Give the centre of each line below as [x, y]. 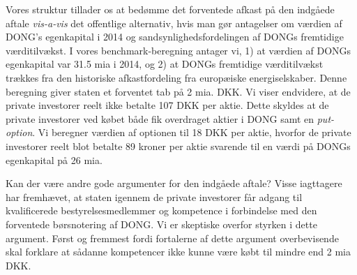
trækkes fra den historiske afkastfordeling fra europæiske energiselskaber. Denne [176, 77]
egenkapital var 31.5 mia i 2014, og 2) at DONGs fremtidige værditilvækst [165, 64]
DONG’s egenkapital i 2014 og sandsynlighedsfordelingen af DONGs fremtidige [175, 37]
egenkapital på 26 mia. [54, 159]
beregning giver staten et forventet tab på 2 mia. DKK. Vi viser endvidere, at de [178, 91]
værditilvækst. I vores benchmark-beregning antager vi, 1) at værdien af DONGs [178, 50]
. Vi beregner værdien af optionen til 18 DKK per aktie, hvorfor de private [192, 132]
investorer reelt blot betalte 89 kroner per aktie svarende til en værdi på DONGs [178, 146]
